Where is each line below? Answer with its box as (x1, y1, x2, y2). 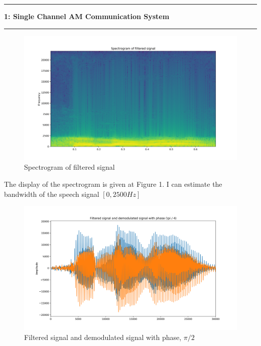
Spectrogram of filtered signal (24, 162, 115, 172)
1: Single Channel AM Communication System (4, 11, 170, 21)
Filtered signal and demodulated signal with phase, (24, 331, 182, 342)
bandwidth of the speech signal (4, 188, 99, 199)
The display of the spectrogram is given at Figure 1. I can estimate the (4, 178, 222, 189)
